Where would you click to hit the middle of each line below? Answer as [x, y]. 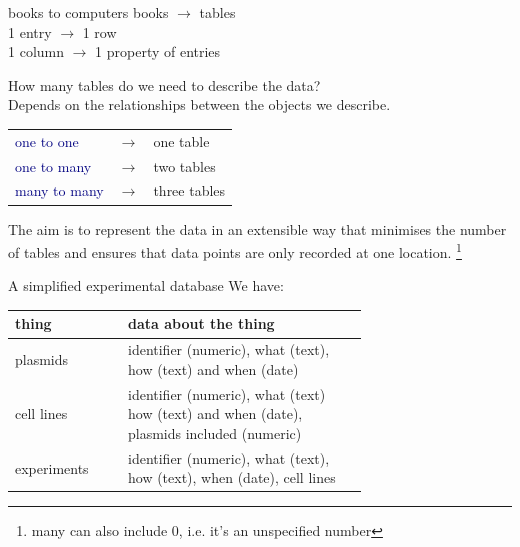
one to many [53, 165]
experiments [52, 467]
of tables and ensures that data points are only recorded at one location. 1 [235, 250]
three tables [189, 190]
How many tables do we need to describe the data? [164, 84]
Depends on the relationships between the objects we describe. [199, 104]
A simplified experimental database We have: [146, 285]
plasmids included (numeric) [214, 432]
